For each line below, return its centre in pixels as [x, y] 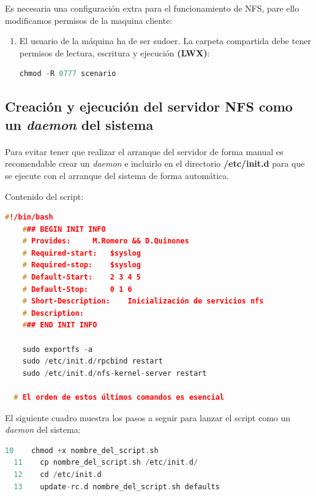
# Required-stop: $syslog [81, 265]
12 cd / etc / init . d [58, 474]
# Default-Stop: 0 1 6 [77, 289]
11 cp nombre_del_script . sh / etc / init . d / [106, 463]
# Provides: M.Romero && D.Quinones [106, 241]
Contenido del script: [44, 196]
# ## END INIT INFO [60, 325]
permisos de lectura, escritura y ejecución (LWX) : [115, 52]
